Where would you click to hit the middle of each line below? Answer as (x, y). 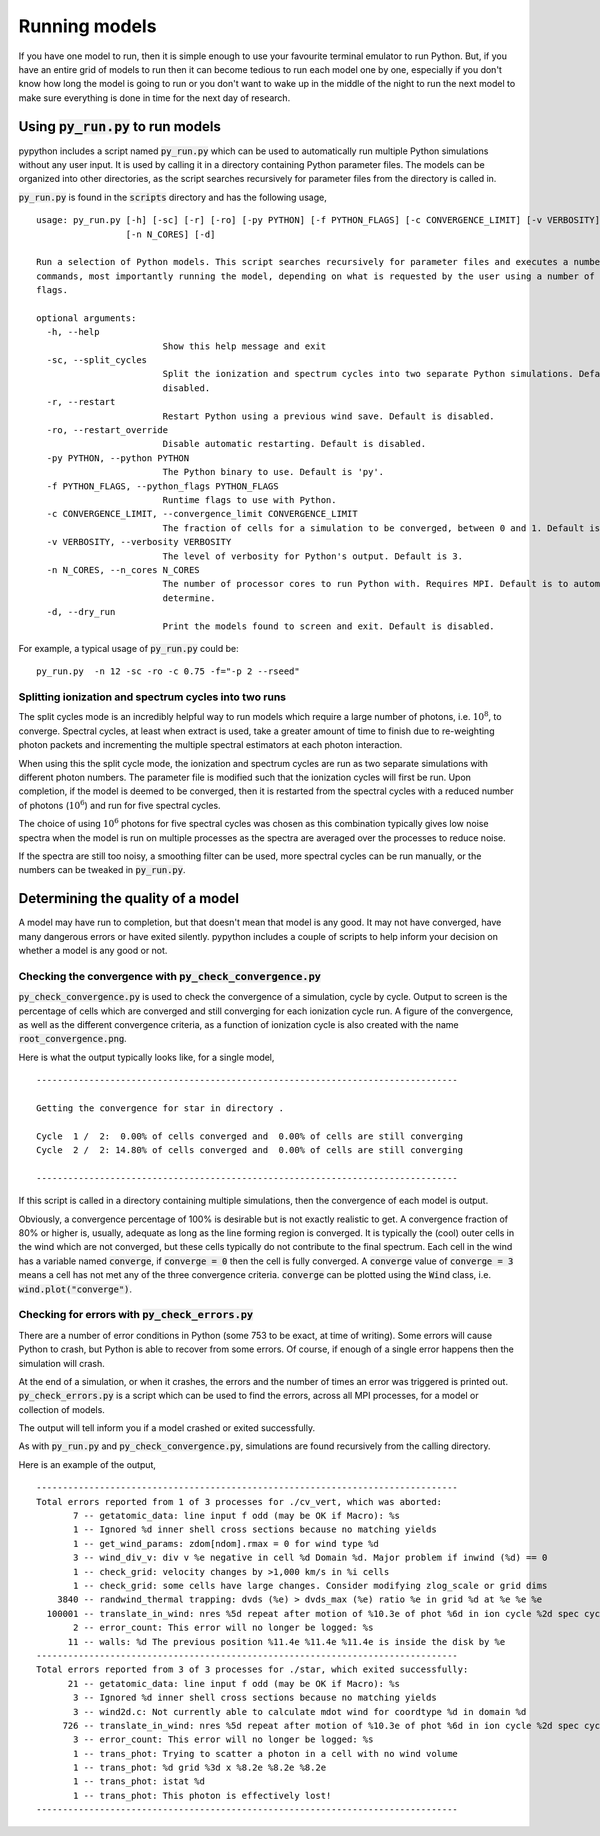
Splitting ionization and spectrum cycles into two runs (152, 697)
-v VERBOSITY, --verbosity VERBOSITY (139, 542)
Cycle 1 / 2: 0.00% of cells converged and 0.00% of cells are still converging (250, 1136)
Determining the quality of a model (129, 898)
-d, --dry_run (81, 612)
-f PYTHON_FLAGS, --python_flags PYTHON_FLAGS (162, 486)
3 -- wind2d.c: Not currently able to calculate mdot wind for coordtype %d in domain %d (300, 1711)
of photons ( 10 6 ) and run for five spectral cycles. (119, 804)
